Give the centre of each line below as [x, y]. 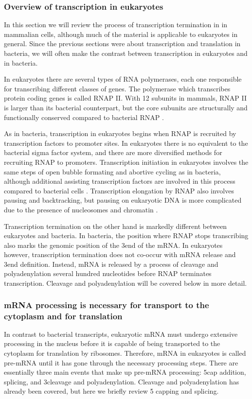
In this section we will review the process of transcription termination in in [116, 25]
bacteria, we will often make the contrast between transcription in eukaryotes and [126, 53]
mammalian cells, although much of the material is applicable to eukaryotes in [121, 34]
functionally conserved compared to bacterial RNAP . [84, 117]
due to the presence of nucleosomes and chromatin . [81, 209]
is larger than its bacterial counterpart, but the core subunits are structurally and [126, 107]
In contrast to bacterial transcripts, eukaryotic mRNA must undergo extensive [121, 334]
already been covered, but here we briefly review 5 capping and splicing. [111, 391]
